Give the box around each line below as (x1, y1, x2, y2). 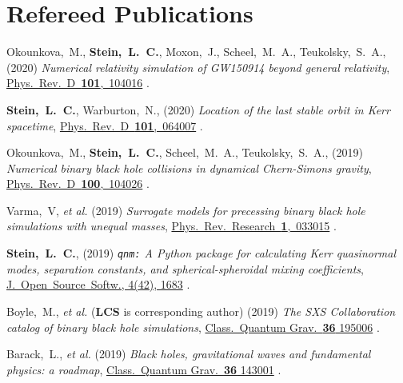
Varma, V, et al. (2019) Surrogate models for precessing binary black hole (6, 201, 365, 218)
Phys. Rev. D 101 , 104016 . (6, 74, 150, 91)
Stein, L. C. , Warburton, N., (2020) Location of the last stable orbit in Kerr (6, 101, 390, 118)
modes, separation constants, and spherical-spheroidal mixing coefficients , (6, 260, 364, 277)
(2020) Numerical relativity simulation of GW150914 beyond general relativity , (6, 58, 390, 75)
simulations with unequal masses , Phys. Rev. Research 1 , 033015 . (6, 217, 337, 234)
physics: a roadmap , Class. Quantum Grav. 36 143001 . (6, 361, 281, 377)
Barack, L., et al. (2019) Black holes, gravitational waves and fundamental (6, 345, 371, 362)
